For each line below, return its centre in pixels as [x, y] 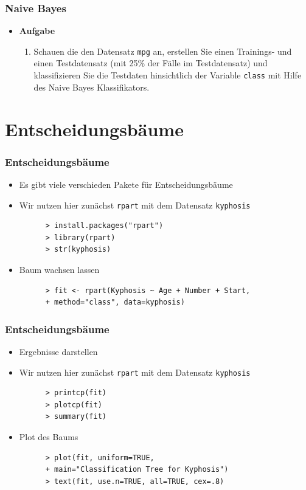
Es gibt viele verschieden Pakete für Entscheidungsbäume [126, 184]
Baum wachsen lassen [59, 269]
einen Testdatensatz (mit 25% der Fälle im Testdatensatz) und [151, 63]
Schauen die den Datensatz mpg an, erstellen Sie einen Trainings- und [163, 51]
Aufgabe [37, 31]
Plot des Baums [49, 436]
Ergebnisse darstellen [58, 351]
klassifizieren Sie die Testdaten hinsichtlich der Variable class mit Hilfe [168, 75]
